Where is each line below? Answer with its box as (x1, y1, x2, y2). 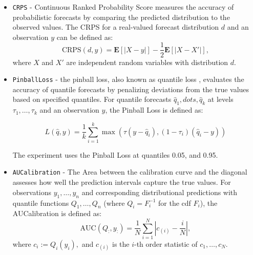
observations (12, 186, 52, 197)
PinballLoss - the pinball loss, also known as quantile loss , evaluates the (12, 74, 244, 84)
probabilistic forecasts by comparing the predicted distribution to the (12, 11, 230, 22)
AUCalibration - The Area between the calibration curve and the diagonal (12, 166, 247, 177)
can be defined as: (56, 31, 113, 42)
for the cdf (158, 197, 191, 208)
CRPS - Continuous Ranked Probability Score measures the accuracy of (12, 2, 234, 12)
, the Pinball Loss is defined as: (105, 104, 203, 115)
